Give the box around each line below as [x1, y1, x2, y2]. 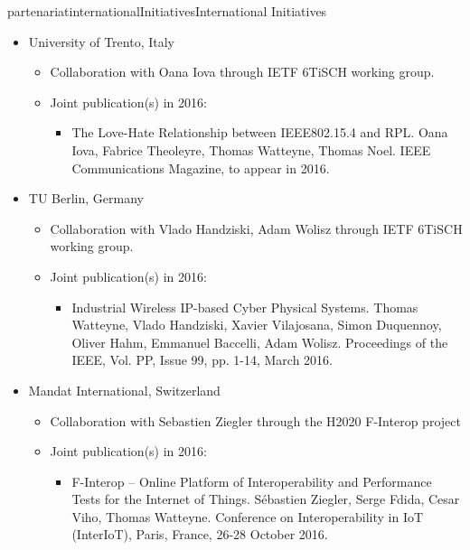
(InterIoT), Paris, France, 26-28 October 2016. [71, 525, 328, 544]
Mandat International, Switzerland [28, 380, 221, 399]
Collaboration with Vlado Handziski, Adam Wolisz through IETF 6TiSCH [50, 219, 463, 238]
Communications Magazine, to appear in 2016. [71, 158, 330, 177]
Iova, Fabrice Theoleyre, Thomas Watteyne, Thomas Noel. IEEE [71, 140, 431, 159]
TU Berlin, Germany [28, 189, 144, 208]
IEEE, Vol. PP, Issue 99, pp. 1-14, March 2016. [71, 350, 333, 369]
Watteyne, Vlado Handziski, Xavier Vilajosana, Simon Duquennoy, [71, 315, 442, 334]
